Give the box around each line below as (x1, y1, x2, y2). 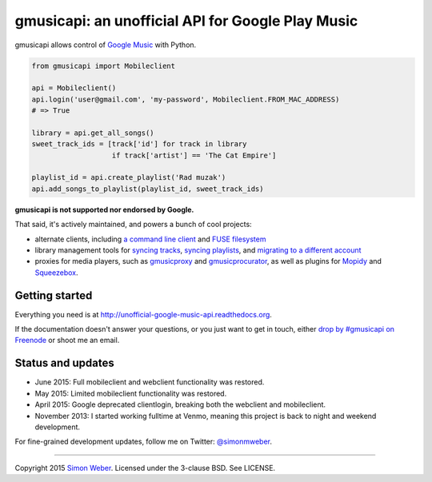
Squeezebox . (34, 268, 78, 277)
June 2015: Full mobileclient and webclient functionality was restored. (34, 377, 265, 387)
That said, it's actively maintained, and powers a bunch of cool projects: (14, 220, 252, 229)
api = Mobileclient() (31, 84, 117, 93)
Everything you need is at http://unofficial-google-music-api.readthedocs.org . (14, 309, 272, 319)
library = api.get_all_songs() (31, 128, 155, 137)
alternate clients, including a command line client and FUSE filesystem (34, 234, 266, 244)
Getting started (14, 289, 93, 302)
